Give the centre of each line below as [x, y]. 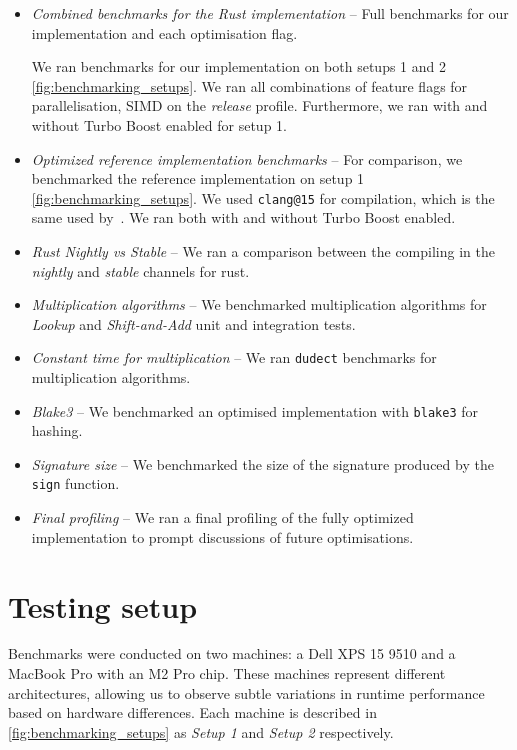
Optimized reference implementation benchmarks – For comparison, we [247, 158]
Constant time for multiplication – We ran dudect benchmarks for [234, 357]
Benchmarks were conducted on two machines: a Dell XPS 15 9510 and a [232, 653]
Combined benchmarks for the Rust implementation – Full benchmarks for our [270, 13]
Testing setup [103, 605]
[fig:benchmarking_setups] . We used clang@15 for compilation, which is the [263, 197]
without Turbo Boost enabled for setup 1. [159, 124]
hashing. [57, 430]
